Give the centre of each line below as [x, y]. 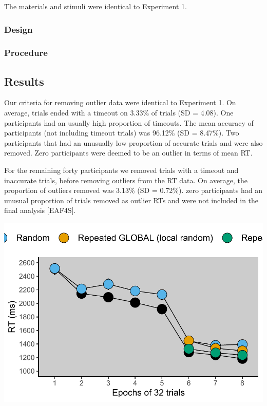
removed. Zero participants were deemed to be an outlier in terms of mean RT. [128, 153]
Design [18, 29]
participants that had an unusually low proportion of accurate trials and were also [133, 142]
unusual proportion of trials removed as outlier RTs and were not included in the [131, 200]
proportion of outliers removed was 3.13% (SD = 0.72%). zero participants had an [133, 190]
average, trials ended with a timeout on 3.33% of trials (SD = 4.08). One [119, 113]
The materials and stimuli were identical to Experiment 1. [96, 6]
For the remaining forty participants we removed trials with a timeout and [121, 170]
